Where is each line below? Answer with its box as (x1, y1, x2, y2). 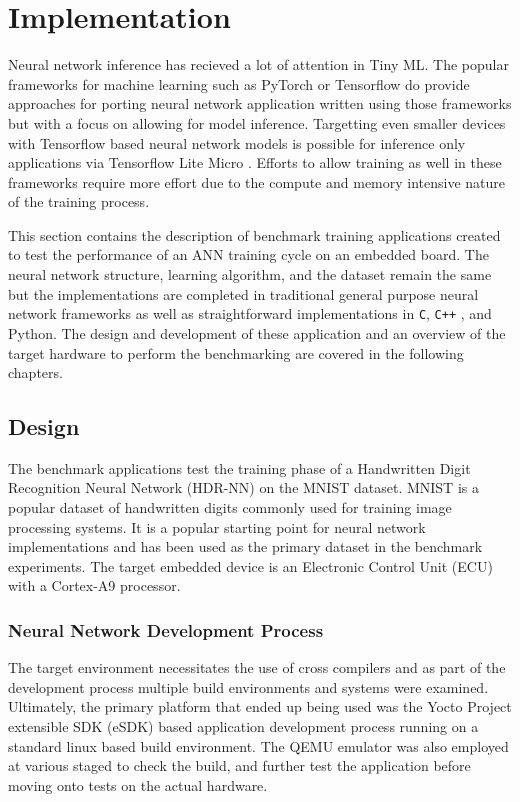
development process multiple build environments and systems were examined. (8, 676, 489, 697)
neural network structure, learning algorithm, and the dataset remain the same (8, 264, 492, 285)
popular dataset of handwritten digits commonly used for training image (8, 497, 452, 518)
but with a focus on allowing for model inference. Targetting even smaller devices (8, 112, 506, 133)
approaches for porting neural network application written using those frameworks (8, 93, 512, 114)
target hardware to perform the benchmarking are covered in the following (8, 342, 464, 363)
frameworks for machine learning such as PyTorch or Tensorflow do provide (8, 73, 470, 94)
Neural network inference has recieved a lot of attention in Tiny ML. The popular (8, 54, 509, 75)
